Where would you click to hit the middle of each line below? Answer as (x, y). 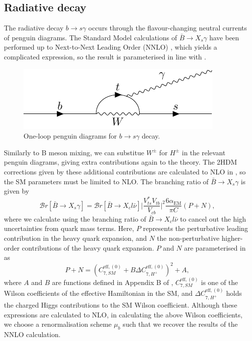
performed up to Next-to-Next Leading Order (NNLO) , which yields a (111, 47)
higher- (232, 238)
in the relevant (204, 152)
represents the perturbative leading (195, 228)
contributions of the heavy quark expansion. (88, 247)
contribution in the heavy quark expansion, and (76, 238)
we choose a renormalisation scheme (58, 324)
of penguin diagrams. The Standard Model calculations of (91, 37)
